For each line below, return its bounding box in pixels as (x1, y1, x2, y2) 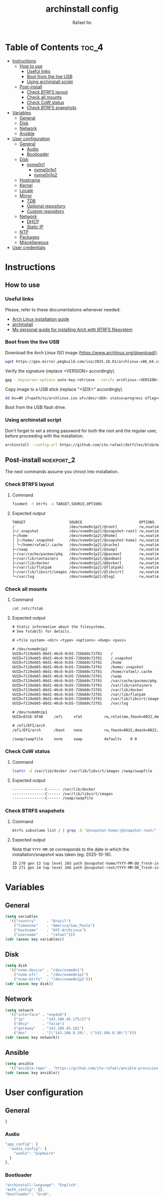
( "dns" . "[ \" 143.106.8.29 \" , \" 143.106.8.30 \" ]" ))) (14, 1030, 137, 1035)
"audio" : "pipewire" (14, 1151, 56, 1156)
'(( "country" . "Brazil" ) (9, 918, 71, 924)
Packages (19, 234, 40, 240)
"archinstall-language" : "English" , (5, 1182, 80, 1187)
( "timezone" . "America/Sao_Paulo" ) (14, 923, 95, 928)
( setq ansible (5, 1061, 34, 1066)
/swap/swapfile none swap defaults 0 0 (12, 737, 137, 741)
